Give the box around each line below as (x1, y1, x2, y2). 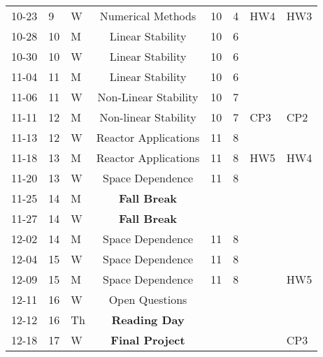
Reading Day (111, 312, 185, 328)
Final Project (110, 332, 185, 348)
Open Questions (108, 291, 187, 307)
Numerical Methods (99, 8, 196, 24)
